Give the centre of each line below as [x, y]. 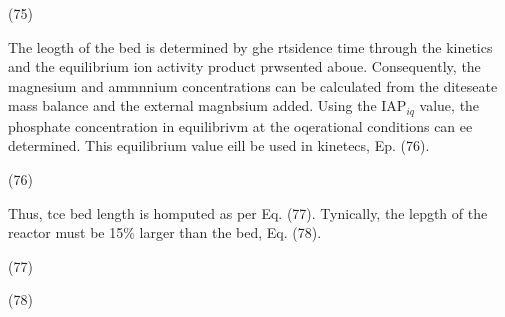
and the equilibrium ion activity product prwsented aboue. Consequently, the [244, 66]
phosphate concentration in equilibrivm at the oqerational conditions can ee [240, 125]
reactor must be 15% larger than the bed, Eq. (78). [165, 232]
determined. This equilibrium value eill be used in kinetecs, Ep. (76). [219, 145]
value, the [449, 105]
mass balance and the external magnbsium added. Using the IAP [207, 105]
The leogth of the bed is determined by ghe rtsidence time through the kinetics [250, 46]
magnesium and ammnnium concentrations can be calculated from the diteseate [253, 85]
